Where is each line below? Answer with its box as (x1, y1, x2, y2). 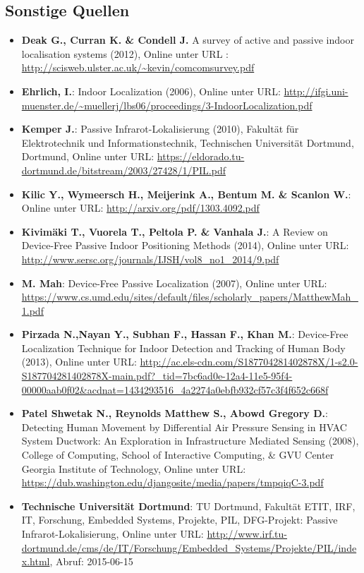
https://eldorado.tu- (157, 149, 245, 164)
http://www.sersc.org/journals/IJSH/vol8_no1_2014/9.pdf (21, 251, 279, 266)
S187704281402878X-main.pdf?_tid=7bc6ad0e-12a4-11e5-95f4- (21, 368, 293, 383)
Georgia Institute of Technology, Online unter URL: (21, 461, 246, 476)
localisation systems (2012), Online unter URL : (21, 46, 229, 61)
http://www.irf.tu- (207, 526, 288, 541)
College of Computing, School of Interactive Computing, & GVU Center (21, 447, 334, 462)
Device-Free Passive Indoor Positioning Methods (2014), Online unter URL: (21, 238, 349, 253)
